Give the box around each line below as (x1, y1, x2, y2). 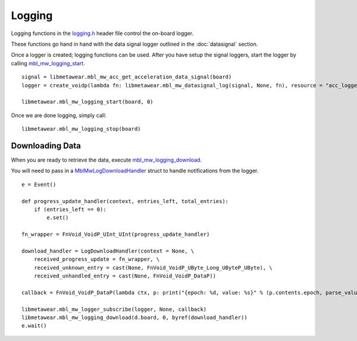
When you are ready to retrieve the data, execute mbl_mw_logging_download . (11, 156, 202, 163)
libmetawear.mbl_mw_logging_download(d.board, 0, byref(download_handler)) (21, 314, 248, 321)
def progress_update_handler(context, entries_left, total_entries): (21, 198, 229, 204)
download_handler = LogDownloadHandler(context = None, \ (21, 247, 195, 254)
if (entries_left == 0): (33, 206, 107, 213)
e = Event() (21, 181, 57, 188)
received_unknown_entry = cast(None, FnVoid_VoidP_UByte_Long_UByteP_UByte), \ (33, 264, 273, 271)
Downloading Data (11, 140, 82, 151)
